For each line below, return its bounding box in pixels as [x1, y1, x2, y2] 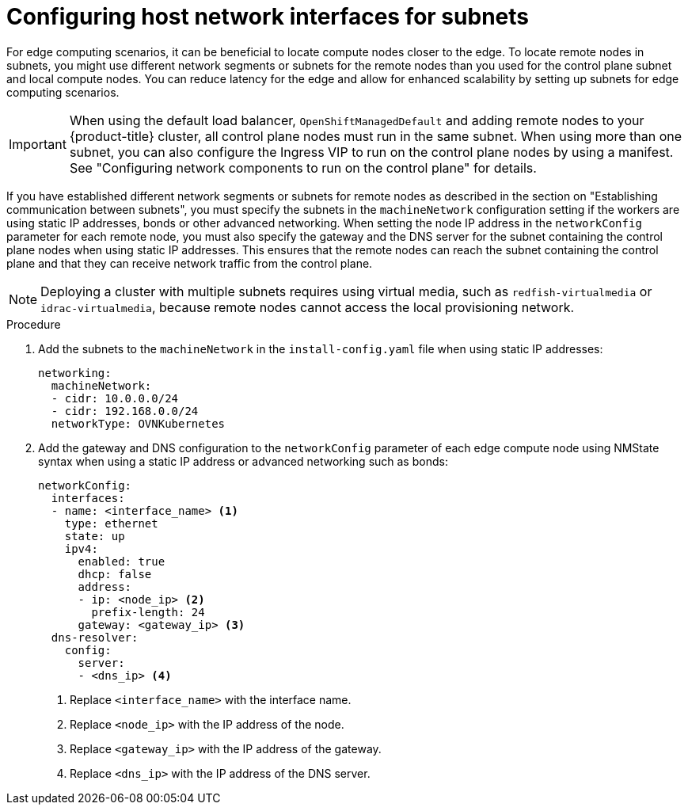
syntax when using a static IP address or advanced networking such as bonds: [38, 454, 448, 468]
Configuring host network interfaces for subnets [6, 3, 529, 30]
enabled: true [78, 554, 165, 568]
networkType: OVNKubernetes [51, 417, 226, 430]
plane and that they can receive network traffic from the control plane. [6, 256, 373, 270]
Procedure [6, 317, 61, 331]
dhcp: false [78, 567, 152, 581]
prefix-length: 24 [91, 605, 205, 619]
